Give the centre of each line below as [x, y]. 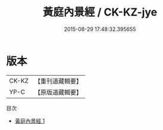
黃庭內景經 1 [30, 120]
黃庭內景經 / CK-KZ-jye [100, 12]
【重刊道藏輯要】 [58, 81]
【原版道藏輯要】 [58, 92]
